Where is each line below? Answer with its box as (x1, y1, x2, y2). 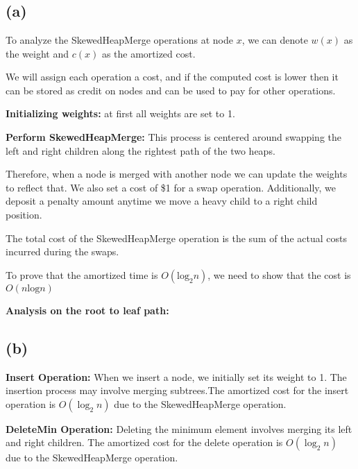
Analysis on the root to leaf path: (6, 302, 169, 317)
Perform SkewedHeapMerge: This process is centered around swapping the (6, 129, 341, 144)
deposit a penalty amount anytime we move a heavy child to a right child (6, 194, 318, 208)
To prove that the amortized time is (6, 267, 158, 282)
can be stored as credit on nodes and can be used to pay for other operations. (6, 83, 336, 97)
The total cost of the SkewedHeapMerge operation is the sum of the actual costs (6, 230, 347, 245)
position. (6, 207, 42, 221)
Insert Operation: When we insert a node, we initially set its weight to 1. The (6, 369, 347, 384)
